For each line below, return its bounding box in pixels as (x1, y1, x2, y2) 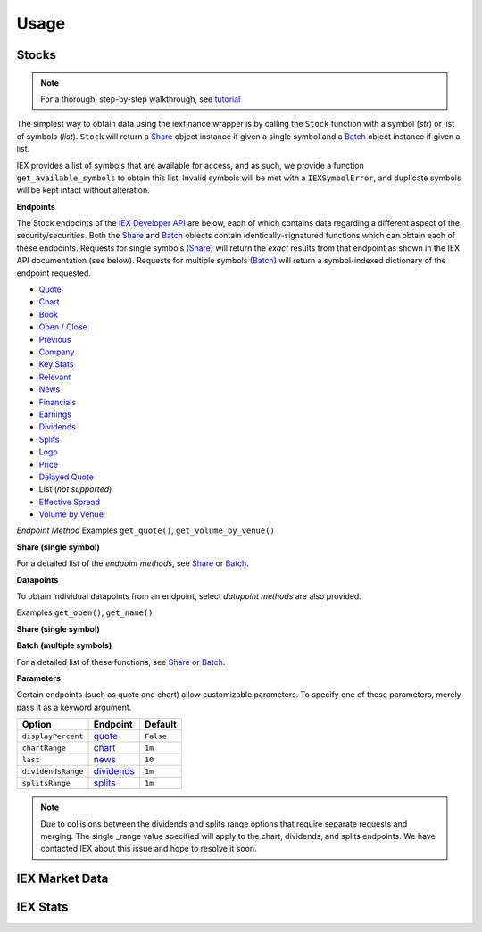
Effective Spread (38, 496, 100, 507)
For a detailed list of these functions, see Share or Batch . (16, 656, 226, 667)
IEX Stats (16, 900, 69, 915)
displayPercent (21, 731, 84, 741)
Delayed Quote (38, 471, 94, 482)
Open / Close (38, 321, 88, 332)
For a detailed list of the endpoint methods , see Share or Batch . (16, 558, 249, 569)
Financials (38, 396, 77, 407)
